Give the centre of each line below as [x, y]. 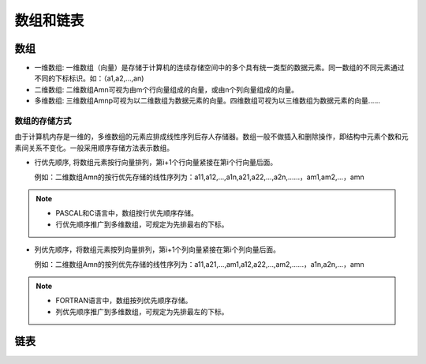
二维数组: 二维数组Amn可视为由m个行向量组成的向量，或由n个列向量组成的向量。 [166, 89]
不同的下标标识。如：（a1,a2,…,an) [89, 78]
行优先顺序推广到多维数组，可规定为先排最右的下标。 [142, 224]
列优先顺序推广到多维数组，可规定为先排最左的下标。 [142, 311]
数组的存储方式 [43, 121]
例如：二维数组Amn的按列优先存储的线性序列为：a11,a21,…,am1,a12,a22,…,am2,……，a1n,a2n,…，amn [199, 264]
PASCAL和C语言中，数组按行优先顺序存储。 [127, 213]
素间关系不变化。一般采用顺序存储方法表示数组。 [94, 148]
